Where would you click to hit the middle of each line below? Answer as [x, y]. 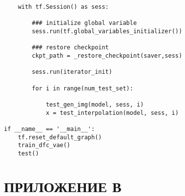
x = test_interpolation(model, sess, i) [112, 113]
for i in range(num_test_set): [82, 88]
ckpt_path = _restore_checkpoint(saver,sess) [107, 55]
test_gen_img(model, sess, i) [95, 104]
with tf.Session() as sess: [63, 7]
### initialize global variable [84, 23]
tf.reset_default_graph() [60, 137]
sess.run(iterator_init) [72, 72]
